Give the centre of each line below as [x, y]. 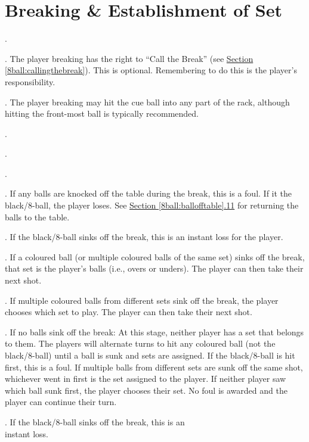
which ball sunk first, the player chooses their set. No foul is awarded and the [146, 390]
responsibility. [30, 81]
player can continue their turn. [61, 402]
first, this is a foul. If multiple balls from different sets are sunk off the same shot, [154, 367]
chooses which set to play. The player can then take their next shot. [129, 312]
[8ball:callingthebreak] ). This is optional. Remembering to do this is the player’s [151, 70]
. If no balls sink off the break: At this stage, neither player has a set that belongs [154, 331]
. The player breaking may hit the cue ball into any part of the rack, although [147, 102]
